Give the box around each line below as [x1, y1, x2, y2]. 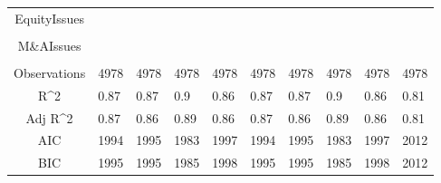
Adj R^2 [25, 108, 73, 127]
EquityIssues [14, 8, 84, 27]
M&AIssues [17, 35, 81, 54]
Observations [14, 63, 86, 82]
